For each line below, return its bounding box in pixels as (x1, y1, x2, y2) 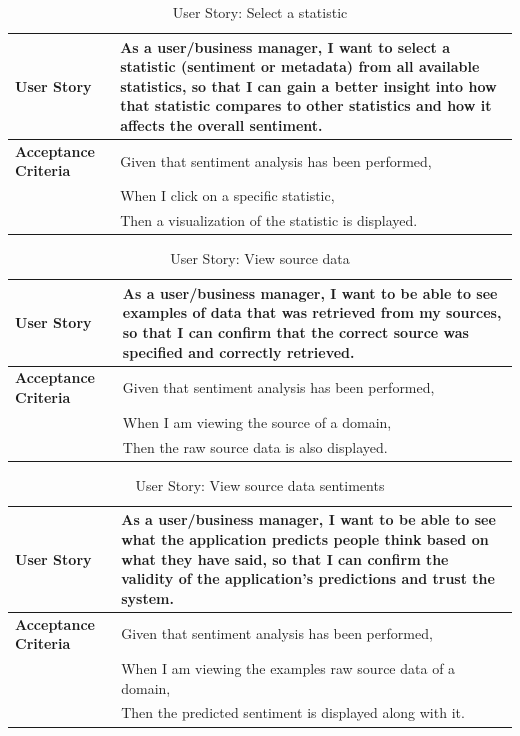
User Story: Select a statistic (172, 2, 348, 22)
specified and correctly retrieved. (122, 341, 355, 362)
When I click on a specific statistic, (120, 185, 335, 206)
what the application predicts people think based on (121, 528, 489, 549)
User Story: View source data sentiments (135, 474, 385, 495)
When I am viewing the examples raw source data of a (121, 658, 456, 679)
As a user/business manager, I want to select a (120, 36, 451, 57)
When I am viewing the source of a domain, (122, 411, 392, 432)
